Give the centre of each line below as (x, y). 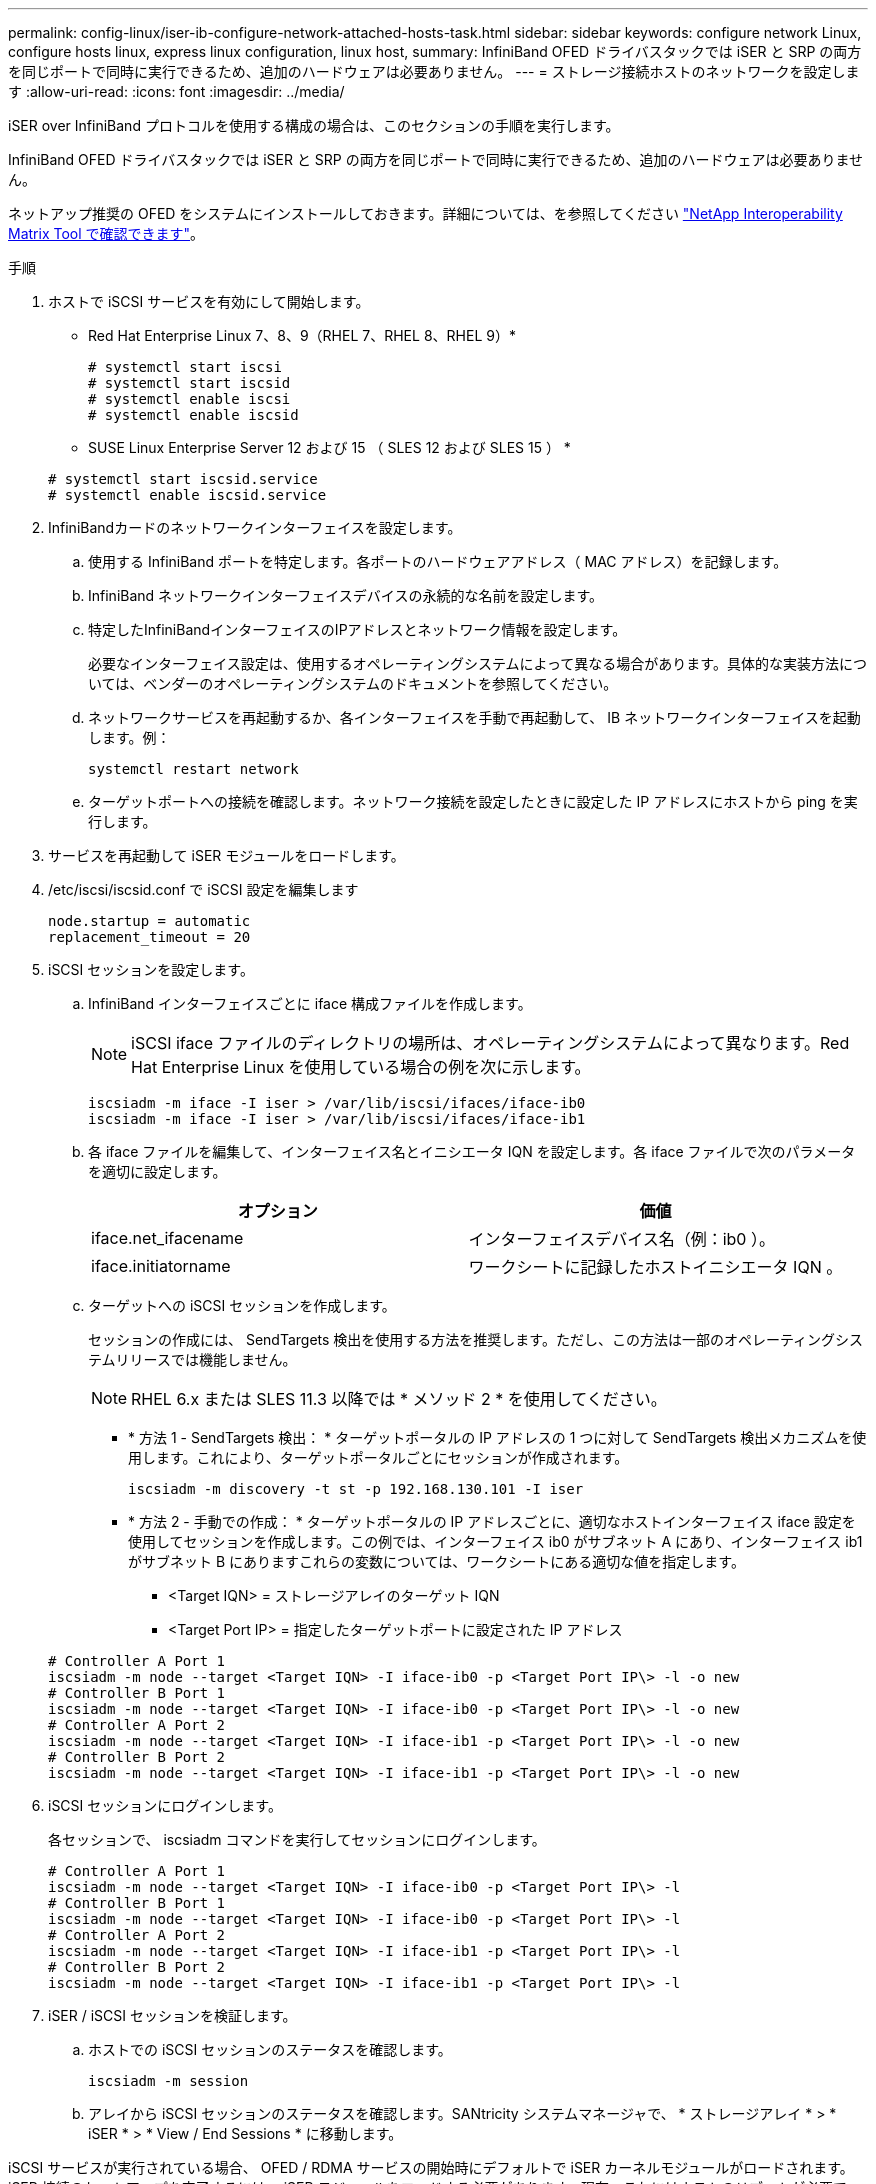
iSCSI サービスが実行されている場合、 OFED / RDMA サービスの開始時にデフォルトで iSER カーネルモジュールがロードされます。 (431, 2167)
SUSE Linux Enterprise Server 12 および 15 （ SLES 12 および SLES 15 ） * (329, 447)
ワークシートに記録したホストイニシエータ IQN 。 (655, 1267)
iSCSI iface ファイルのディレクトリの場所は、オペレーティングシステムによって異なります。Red (490, 1043)
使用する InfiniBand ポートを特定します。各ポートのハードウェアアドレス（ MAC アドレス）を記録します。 (438, 561)
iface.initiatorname (161, 1266)
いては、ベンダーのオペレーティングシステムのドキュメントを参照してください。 (353, 683)
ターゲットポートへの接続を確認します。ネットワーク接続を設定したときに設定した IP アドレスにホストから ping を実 (473, 801)
